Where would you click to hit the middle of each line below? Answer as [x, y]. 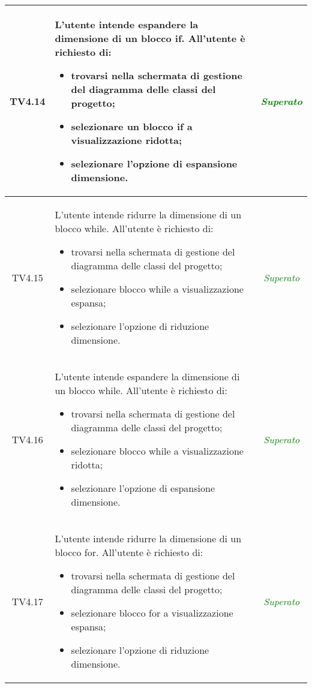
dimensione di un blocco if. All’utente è [150, 38]
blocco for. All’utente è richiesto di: [129, 552]
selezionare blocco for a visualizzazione [152, 613]
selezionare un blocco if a [132, 126]
